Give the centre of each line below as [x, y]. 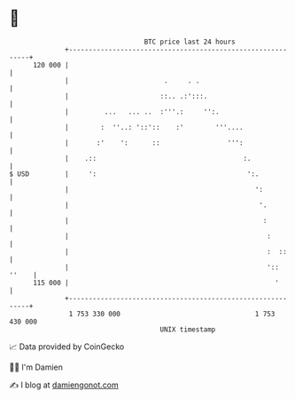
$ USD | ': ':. [134, 174]
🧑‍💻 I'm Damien [36, 367]
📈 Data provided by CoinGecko [67, 347]
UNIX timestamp [188, 329]
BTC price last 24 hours [190, 42]
